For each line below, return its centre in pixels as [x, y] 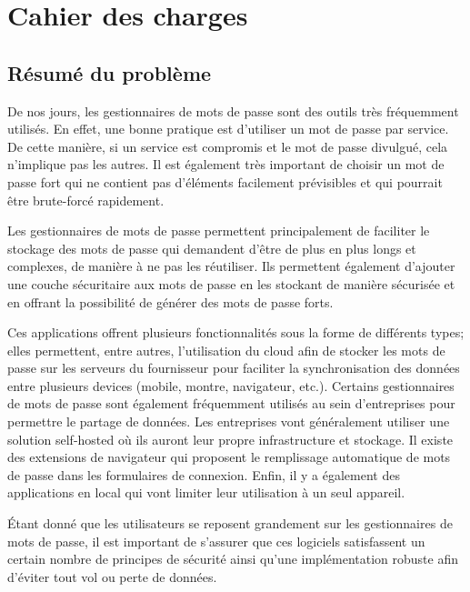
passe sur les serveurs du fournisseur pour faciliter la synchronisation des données [234, 368]
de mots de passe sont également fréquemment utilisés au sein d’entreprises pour [231, 403]
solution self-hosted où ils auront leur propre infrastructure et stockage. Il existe [230, 439]
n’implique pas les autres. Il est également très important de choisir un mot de [226, 164]
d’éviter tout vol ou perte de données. [112, 576]
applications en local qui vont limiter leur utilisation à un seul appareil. [206, 492]
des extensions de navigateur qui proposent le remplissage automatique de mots [229, 457]
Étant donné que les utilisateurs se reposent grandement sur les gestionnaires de [230, 523]
